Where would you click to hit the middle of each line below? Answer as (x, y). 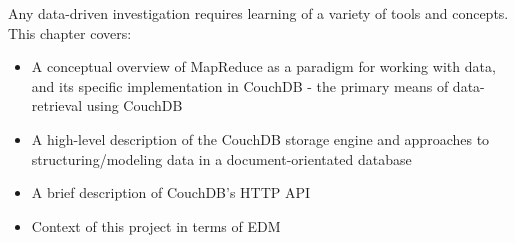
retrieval (57, 105)
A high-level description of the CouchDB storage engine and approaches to (260, 138)
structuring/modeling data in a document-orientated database (221, 158)
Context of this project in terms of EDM (156, 225)
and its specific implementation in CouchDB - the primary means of (240, 85)
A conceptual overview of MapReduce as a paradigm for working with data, (263, 66)
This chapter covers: (70, 32)
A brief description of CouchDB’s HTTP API (171, 192)
